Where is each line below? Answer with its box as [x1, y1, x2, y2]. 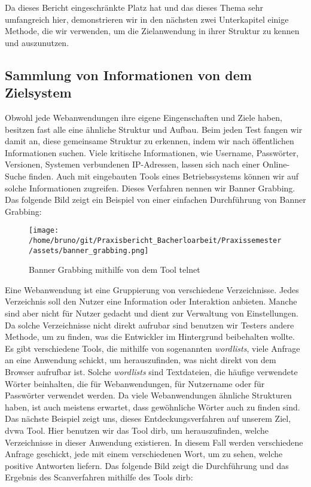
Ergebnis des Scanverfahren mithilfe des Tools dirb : [5, 471, 193, 483]
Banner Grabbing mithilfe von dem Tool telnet [29, 263, 200, 276]
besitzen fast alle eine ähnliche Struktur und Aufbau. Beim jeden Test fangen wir [5, 123, 303, 135]
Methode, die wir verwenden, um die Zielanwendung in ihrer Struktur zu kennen [5, 25, 300, 37]
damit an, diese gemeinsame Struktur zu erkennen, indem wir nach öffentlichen [5, 135, 294, 147]
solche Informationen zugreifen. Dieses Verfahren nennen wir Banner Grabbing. [5, 181, 295, 194]
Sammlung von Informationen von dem [5, 65, 252, 84]
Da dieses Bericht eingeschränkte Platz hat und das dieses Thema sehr [5, 1, 264, 13]
